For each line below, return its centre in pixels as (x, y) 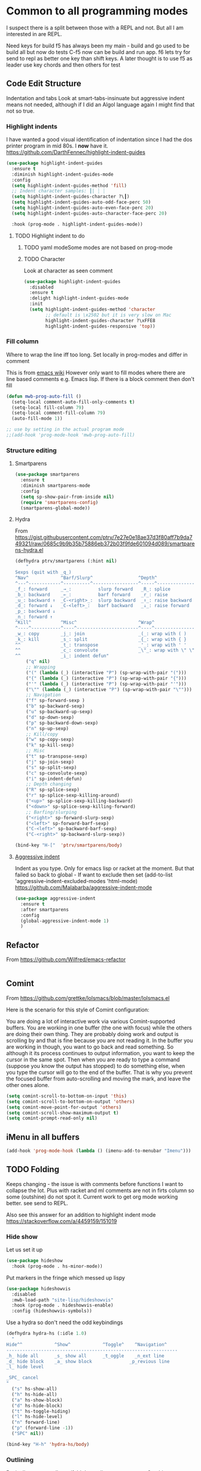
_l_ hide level (25, 1367)
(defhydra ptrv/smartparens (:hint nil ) (66, 561)
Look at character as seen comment (68, 271)
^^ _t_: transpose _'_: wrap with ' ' (100, 645)
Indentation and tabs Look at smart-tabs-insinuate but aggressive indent (95, 98)
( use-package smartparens (47, 475)
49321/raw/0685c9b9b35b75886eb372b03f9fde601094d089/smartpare (105, 544)
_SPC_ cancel (22, 1378)
